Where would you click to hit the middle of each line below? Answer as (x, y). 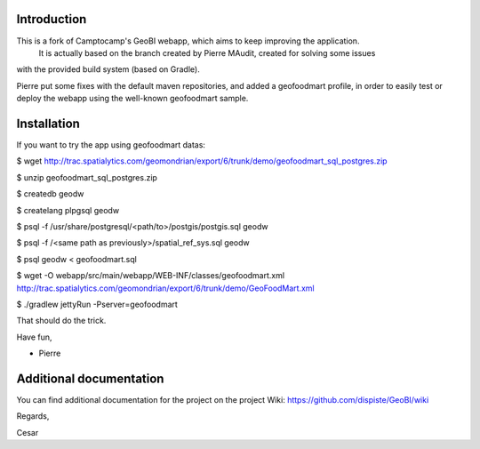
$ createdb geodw (50, 194)
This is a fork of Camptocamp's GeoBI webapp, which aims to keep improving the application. (188, 41)
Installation (48, 123)
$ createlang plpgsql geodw (68, 210)
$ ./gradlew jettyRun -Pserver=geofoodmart (97, 304)
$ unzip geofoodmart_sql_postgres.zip (87, 177)
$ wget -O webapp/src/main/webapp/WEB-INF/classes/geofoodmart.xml (150, 276)
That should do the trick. (61, 321)
